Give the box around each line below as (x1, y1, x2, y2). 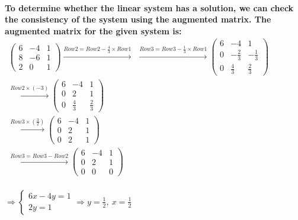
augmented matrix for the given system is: (5, 24, 182, 37)
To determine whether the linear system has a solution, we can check (5, 1, 294, 14)
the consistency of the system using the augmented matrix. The (5, 13, 271, 25)
